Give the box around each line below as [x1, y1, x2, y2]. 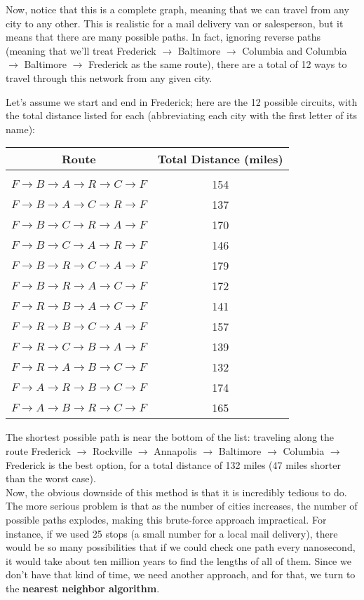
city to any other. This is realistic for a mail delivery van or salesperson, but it [6, 15, 344, 30]
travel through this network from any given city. [6, 70, 213, 85]
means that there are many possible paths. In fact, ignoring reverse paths [6, 29, 321, 44]
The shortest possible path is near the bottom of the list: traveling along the [6, 430, 335, 444]
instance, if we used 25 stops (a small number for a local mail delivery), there [6, 526, 338, 540]
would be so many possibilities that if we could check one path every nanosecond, [6, 540, 356, 554]
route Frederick [6, 443, 71, 458]
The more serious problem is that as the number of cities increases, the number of [6, 498, 358, 513]
